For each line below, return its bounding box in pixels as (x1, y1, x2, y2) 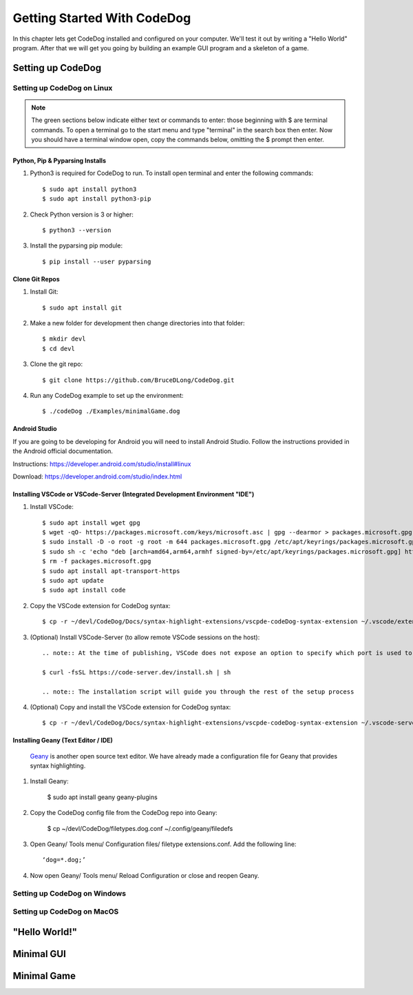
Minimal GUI (12, 948, 67, 960)
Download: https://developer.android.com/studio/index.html (12, 472, 182, 481)
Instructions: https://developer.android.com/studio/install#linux (12, 459, 191, 468)
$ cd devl (42, 345, 75, 352)
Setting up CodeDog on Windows (12, 888, 127, 898)
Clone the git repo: (30, 360, 83, 368)
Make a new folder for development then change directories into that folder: (30, 319, 245, 327)
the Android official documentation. (12, 447, 114, 455)
